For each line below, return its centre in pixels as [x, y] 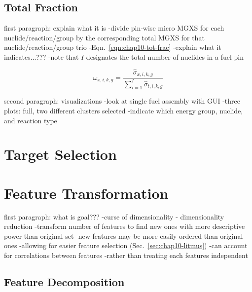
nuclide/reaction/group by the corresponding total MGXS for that [104, 37]
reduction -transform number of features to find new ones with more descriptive [125, 226]
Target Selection [60, 154]
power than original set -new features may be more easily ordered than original [124, 236]
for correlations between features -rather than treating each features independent [126, 255]
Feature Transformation [86, 193]
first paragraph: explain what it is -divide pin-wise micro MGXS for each [114, 28]
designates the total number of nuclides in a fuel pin [165, 56]
